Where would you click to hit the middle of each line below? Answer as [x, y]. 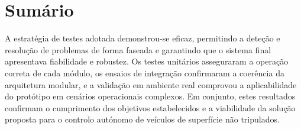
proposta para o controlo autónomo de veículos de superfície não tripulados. [142, 119]
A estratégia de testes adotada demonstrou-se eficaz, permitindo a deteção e [143, 38]
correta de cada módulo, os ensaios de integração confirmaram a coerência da [145, 72]
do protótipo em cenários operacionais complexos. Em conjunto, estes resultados [150, 96]
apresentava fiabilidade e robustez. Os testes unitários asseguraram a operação [147, 61]
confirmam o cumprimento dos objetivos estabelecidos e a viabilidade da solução [150, 107]
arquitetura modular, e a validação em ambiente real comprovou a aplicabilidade [151, 84]
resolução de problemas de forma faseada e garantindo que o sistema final [138, 49]
